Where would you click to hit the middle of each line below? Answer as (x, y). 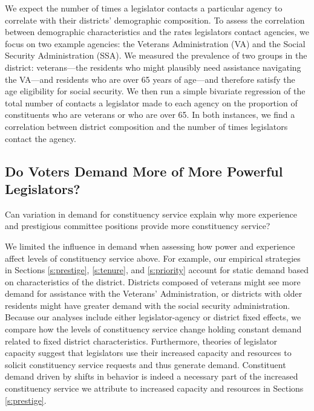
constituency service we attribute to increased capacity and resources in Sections (154, 388)
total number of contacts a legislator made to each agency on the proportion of (151, 102)
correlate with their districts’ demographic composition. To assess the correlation (155, 20)
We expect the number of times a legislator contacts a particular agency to (144, 8)
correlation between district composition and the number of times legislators (146, 126)
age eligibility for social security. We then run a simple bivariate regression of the (155, 91)
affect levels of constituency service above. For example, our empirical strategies (153, 258)
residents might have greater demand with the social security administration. (148, 305)
